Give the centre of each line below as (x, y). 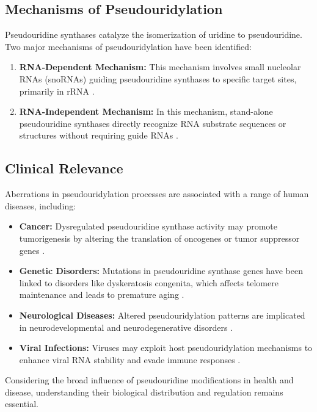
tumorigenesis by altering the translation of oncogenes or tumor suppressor (159, 238)
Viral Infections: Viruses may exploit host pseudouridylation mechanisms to (166, 348)
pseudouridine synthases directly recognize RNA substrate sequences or (153, 123)
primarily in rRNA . (57, 91)
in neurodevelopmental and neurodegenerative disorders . (126, 327)
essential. (22, 404)
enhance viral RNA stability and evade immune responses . (130, 359)
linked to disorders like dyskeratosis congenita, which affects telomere (149, 282)
